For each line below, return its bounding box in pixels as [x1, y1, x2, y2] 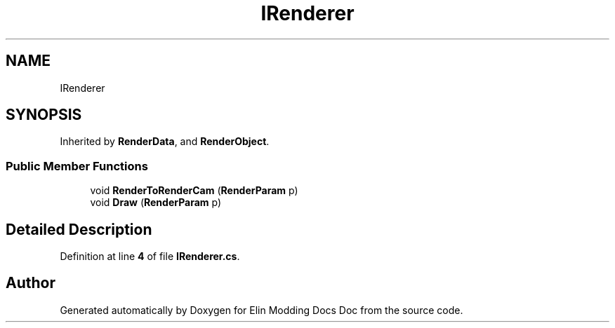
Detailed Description [6, 220, 152, 238]
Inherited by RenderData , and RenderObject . [60, 135, 270, 148]
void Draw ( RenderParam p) [90, 196, 222, 209]
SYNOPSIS [6, 106, 82, 124]
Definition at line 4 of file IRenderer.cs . [60, 250, 240, 263]
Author [6, 274, 55, 292]
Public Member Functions [6, 158, 148, 173]
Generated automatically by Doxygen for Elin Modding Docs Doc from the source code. [60, 303, 463, 316]
